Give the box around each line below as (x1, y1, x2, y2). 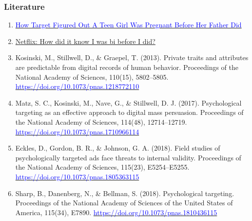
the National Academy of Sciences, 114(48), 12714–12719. (15, 116, 187, 127)
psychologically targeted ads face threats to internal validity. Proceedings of (15, 152, 241, 162)
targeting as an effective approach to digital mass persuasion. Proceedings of (15, 107, 244, 117)
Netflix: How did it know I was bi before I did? (15, 36, 155, 46)
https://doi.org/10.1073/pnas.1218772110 (15, 81, 139, 91)
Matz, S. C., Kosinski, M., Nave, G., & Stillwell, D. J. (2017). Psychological (15, 97, 242, 108)
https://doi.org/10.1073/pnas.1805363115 (15, 171, 139, 181)
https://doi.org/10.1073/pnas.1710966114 (15, 126, 139, 136)
